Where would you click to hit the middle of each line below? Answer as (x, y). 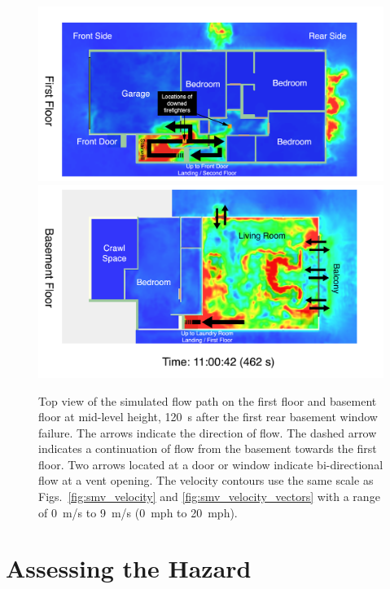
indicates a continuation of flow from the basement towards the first (208, 448)
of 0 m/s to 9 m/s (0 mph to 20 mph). (138, 512)
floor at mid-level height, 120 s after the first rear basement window (208, 417)
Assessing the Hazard (129, 568)
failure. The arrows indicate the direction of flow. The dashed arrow (208, 432)
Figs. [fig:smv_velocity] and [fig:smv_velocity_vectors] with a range (209, 497)
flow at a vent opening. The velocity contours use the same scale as (206, 480)
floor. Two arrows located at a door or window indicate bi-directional (211, 464)
